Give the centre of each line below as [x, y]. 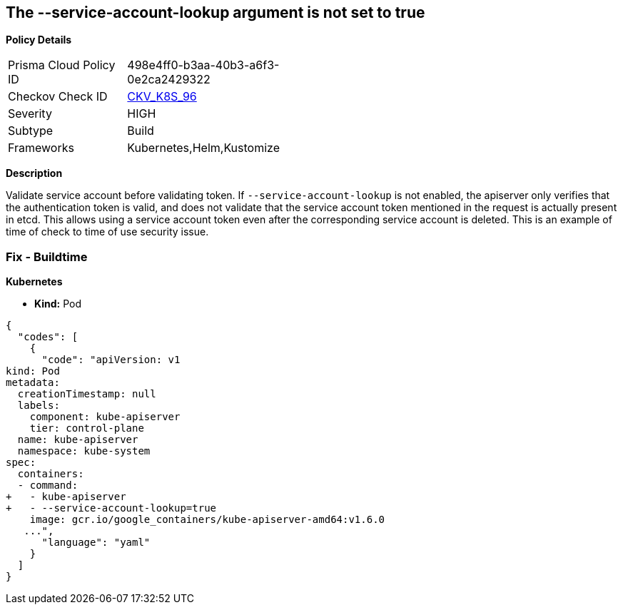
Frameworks [41, 148]
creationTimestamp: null [87, 394]
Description [34, 173]
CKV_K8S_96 [162, 97]
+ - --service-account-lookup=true [111, 508]
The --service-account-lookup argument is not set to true [216, 12]
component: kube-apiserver [105, 417]
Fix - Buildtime [47, 256]
